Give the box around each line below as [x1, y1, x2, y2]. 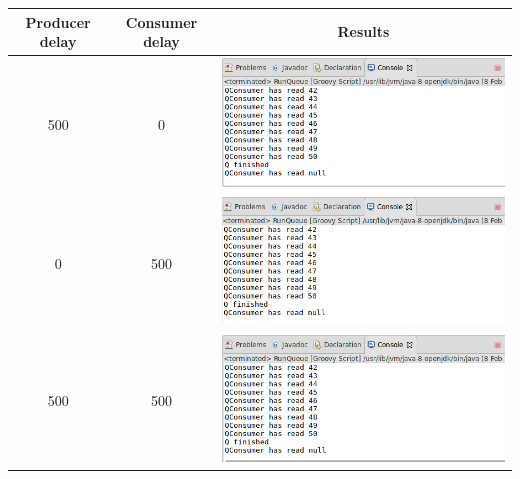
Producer [25, 11, 91, 32]
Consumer [125, 11, 198, 32]
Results [337, 21, 390, 42]
